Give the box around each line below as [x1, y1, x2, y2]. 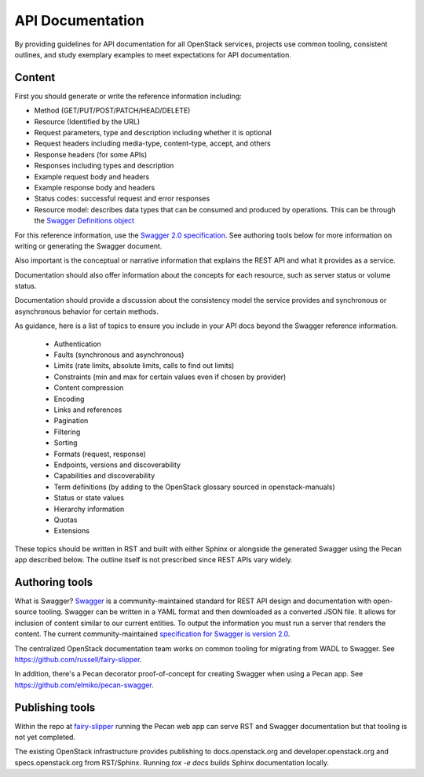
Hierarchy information [53, 504, 125, 514]
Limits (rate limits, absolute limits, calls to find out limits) [53, 361, 235, 370]
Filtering [53, 427, 81, 436]
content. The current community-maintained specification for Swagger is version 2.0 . [14, 629, 291, 639]
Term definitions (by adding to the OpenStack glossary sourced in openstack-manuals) [53, 482, 335, 492]
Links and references [53, 405, 122, 414]
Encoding [53, 394, 85, 403]
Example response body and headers [34, 182, 155, 192]
